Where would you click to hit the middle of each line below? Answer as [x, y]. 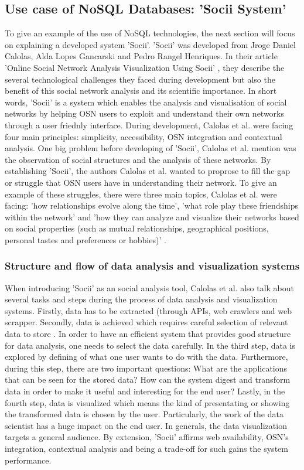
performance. [28, 460]
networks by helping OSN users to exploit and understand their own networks [145, 113]
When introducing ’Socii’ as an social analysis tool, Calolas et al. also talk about [150, 287]
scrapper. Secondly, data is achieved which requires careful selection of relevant [146, 322]
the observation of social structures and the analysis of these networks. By [138, 159]
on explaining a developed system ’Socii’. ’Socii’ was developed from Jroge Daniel [150, 44]
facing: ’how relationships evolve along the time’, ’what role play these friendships [152, 205]
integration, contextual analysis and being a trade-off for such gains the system [146, 449]
